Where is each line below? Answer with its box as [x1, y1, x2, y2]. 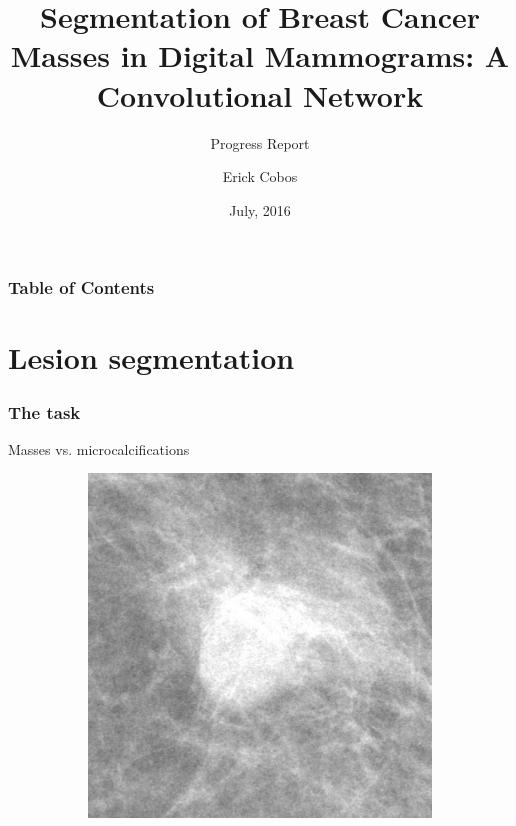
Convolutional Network [96, 74, 424, 115]
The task [8, 399, 81, 424]
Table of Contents [8, 275, 155, 300]
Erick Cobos [222, 166, 298, 187]
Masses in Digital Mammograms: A [10, 35, 510, 76]
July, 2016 [229, 199, 291, 220]
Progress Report [210, 132, 310, 153]
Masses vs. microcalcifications [8, 438, 190, 459]
